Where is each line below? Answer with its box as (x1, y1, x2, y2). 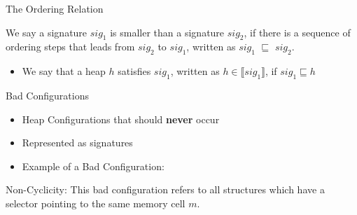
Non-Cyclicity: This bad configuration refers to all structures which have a (6, 182, 325, 197)
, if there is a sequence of (244, 25, 351, 39)
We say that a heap (22, 64, 106, 78)
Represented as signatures (22, 135, 133, 150)
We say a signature (6, 25, 87, 39)
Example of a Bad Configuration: (22, 158, 164, 173)
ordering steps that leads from (6, 39, 135, 54)
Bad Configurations (6, 88, 89, 102)
